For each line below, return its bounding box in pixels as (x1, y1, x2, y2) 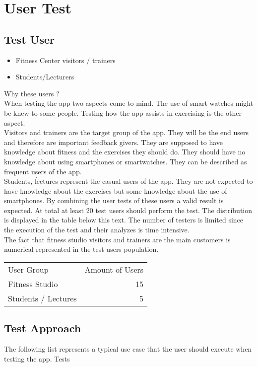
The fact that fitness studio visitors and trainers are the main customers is (4, 234, 231, 244)
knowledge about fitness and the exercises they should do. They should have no (4, 147, 246, 157)
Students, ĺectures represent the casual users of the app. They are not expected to (4, 176, 253, 186)
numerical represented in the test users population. (4, 244, 159, 254)
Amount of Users (84, 263, 144, 275)
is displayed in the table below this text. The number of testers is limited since (4, 215, 244, 225)
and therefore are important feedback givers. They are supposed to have (4, 137, 223, 147)
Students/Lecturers (15, 72, 74, 82)
